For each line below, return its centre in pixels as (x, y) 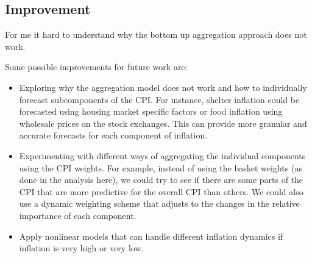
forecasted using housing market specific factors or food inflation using (151, 111)
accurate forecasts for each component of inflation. (113, 135)
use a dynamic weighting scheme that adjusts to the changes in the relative (159, 203)
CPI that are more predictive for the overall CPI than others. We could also (161, 191)
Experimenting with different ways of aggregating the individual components (162, 155)
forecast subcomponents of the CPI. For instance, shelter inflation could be (159, 99)
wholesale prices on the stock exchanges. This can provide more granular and (163, 123)
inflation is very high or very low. (81, 248)
